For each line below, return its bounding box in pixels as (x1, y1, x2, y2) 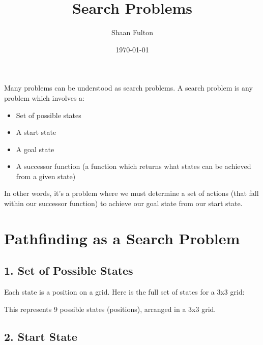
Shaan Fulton (111, 27, 153, 38)
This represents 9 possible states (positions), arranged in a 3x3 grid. (4, 303, 216, 314)
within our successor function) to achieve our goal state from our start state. (4, 198, 243, 209)
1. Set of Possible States (4, 263, 133, 278)
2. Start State (4, 328, 77, 344)
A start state (16, 127, 56, 137)
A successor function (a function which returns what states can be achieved (16, 161, 251, 171)
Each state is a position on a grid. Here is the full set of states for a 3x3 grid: (4, 286, 245, 297)
